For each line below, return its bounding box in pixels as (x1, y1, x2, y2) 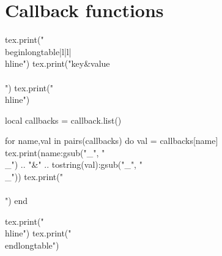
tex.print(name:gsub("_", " (5, 146, 105, 159)
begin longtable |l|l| (5, 45, 72, 58)
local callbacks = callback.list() (5, 113, 122, 126)
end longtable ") (5, 239, 59, 252)
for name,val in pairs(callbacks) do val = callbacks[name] (5, 134, 218, 147)
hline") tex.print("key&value (5, 57, 110, 70)
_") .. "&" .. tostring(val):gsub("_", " (5, 158, 142, 171)
